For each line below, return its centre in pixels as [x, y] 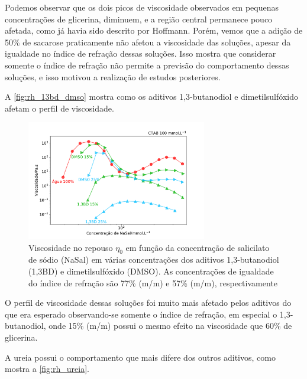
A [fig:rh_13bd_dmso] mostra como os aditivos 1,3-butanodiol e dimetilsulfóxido [151, 97]
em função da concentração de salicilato [198, 247]
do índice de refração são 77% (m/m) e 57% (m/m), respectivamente [153, 282]
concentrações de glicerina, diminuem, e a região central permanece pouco [139, 19]
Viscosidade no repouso [71, 247]
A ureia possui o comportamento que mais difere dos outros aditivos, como [140, 357]
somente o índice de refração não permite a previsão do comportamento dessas [147, 65]
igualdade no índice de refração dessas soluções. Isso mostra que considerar [140, 53]
